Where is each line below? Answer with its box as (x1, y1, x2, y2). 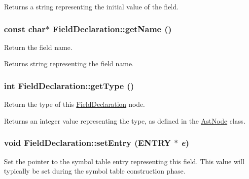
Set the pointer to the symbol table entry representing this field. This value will (4, 156, 245, 166)
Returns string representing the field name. (4, 58, 134, 69)
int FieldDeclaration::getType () (4, 79, 134, 91)
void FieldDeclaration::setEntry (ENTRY (4, 136, 171, 149)
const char (4, 22, 46, 35)
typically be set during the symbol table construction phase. (4, 166, 185, 176)
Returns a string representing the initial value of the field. (4, 1, 179, 11)
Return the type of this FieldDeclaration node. (4, 99, 145, 109)
